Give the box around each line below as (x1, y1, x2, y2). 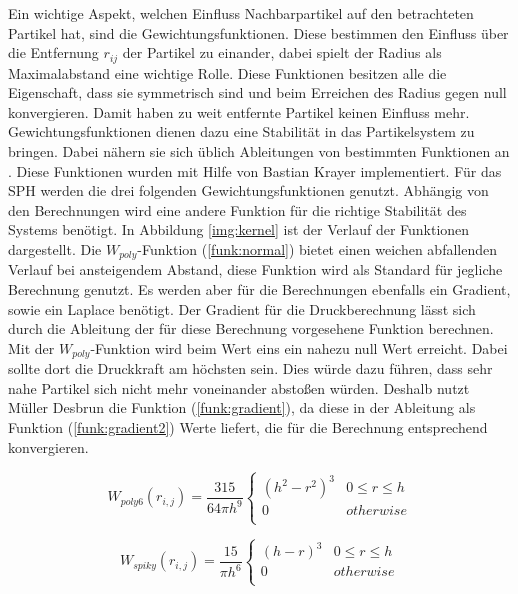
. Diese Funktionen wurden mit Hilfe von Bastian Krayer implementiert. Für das (8, 160, 502, 181)
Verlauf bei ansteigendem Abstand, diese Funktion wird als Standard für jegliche (8, 259, 503, 280)
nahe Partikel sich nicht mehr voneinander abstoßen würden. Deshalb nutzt (8, 377, 470, 398)
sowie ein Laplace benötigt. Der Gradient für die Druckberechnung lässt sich (8, 298, 476, 319)
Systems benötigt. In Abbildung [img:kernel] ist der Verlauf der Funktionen (8, 219, 470, 240)
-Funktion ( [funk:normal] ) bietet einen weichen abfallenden (137, 238, 498, 259)
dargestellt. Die (8, 238, 102, 259)
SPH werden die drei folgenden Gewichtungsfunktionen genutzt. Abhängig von (8, 180, 489, 201)
